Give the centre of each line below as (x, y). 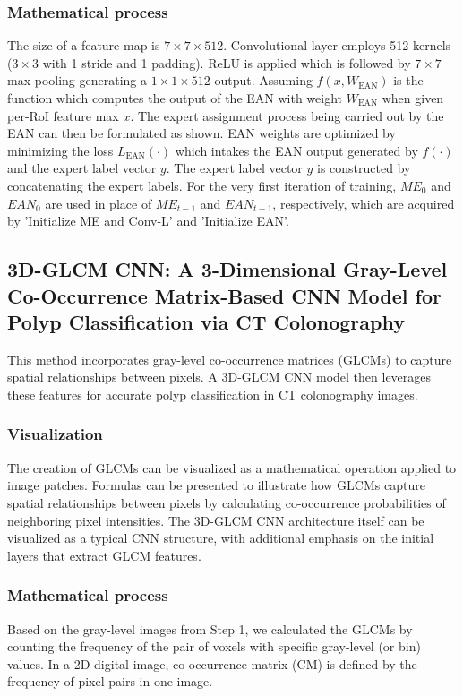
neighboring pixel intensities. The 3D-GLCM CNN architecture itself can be (216, 520)
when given (413, 98)
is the (408, 80)
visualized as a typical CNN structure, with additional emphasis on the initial (221, 538)
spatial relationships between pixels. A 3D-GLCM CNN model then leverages (219, 377)
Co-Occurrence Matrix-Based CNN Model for (224, 295)
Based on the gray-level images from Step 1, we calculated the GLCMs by (210, 628)
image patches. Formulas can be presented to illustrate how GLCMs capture (216, 485)
